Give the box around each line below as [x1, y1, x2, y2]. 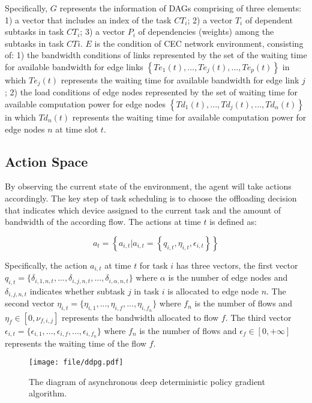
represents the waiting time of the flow [5, 336, 146, 349]
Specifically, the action [5, 258, 88, 271]
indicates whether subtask [29, 285, 125, 297]
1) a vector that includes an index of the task [5, 13, 172, 26]
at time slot [55, 122, 98, 135]
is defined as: [209, 215, 257, 228]
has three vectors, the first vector [176, 258, 298, 271]
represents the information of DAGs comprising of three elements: [59, 2, 302, 14]
